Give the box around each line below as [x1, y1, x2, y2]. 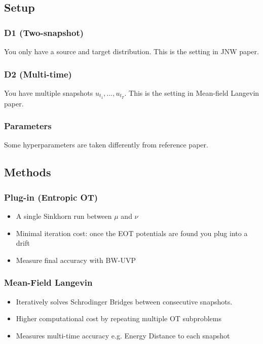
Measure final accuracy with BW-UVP [16, 254, 136, 265]
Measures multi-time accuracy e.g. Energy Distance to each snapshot [16, 330, 230, 340]
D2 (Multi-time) [4, 67, 72, 80]
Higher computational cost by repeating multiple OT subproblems [16, 313, 221, 324]
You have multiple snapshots [4, 87, 93, 98]
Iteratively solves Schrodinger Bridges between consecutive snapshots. [16, 296, 233, 307]
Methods [4, 164, 51, 180]
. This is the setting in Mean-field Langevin [124, 87, 259, 98]
